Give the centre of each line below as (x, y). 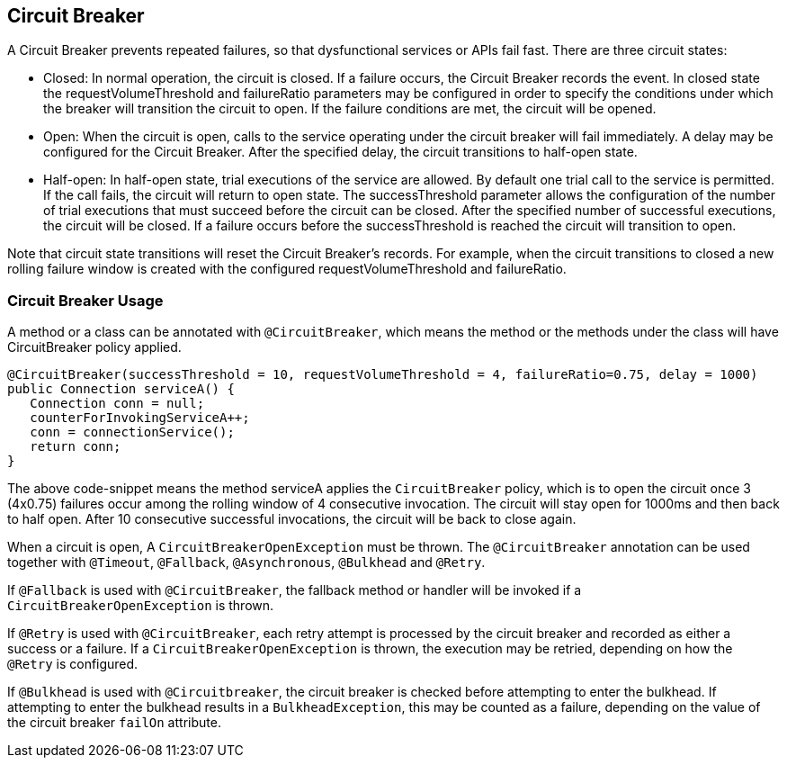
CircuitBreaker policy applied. (94, 347)
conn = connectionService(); (132, 432)
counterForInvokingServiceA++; (140, 418)
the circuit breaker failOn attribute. (114, 723)
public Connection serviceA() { (121, 389)
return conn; (76, 447)
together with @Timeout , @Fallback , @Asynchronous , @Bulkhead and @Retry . (246, 562)
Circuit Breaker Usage (85, 300)
